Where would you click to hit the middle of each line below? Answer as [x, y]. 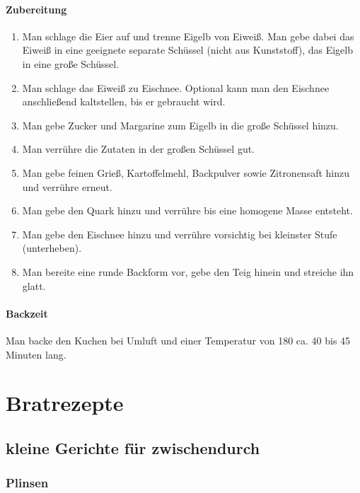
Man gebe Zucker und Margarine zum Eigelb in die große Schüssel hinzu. [180, 125]
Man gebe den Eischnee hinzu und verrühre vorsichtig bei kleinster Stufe [180, 234]
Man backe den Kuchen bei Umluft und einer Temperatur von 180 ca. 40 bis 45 [178, 340]
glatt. [34, 285]
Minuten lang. [36, 354]
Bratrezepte [65, 403]
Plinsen [27, 483]
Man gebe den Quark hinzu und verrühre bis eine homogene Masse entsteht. [187, 210]
